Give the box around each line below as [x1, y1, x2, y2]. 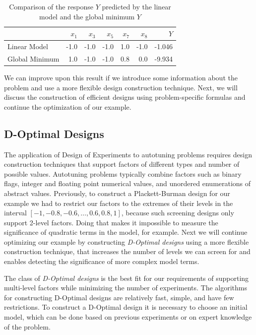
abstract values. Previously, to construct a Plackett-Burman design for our [4, 188, 230, 198]
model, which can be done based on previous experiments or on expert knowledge [4, 312, 252, 322]
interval [4, 207, 27, 218]
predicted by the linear [102, 1, 171, 11]
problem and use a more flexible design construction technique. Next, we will [4, 82, 238, 92]
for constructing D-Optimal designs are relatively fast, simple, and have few [4, 292, 234, 302]
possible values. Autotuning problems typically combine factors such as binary [4, 168, 242, 179]
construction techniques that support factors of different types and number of [4, 159, 240, 169]
